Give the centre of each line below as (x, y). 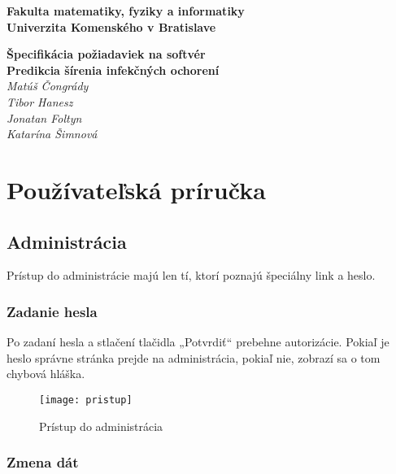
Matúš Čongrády (48, 86)
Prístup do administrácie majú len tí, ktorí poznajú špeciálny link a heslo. (191, 275)
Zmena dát (43, 462)
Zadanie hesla (52, 311)
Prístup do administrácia (101, 426)
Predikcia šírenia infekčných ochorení (113, 70)
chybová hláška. (46, 374)
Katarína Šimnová (52, 134)
